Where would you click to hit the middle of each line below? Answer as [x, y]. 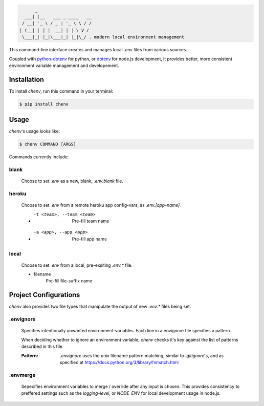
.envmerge [22, 375]
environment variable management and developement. [64, 65]
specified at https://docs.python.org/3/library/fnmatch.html [119, 362]
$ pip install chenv [44, 104]
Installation [26, 79]
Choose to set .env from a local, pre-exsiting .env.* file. [77, 265]
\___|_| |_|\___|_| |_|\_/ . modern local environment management [103, 37]
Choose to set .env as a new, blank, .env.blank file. [72, 181]
